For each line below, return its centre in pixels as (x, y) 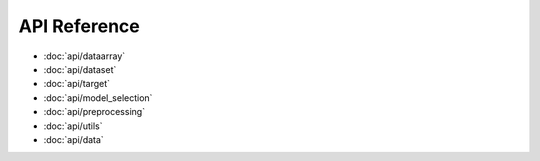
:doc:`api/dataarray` (84, 56)
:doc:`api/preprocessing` (94, 112)
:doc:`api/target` (76, 84)
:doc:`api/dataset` (80, 69)
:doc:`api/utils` (73, 126)
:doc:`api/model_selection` (98, 97)
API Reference (79, 26)
